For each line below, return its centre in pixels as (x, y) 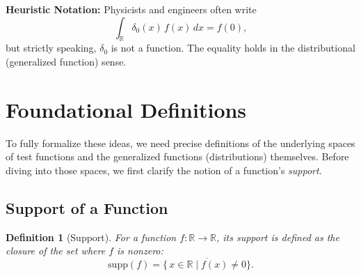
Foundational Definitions (126, 109)
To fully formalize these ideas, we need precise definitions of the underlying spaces (180, 143)
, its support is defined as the (278, 237)
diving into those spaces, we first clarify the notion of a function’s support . (164, 170)
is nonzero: (140, 251)
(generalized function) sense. (66, 61)
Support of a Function (87, 207)
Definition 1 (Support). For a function (91, 237)
